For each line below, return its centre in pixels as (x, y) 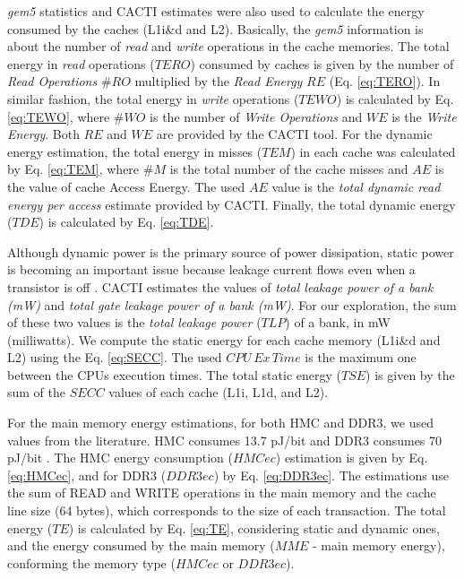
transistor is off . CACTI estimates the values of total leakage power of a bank (220, 286)
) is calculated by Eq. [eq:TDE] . (126, 222)
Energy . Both (43, 134)
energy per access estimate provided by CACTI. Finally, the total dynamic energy (232, 204)
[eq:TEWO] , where (59, 116)
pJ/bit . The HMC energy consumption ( (120, 458)
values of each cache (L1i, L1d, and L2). (219, 392)
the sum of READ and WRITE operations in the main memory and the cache (222, 493)
